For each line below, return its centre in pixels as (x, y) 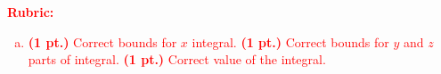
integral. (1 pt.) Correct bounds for (290, 41)
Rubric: (31, 12)
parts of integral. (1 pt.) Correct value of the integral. (177, 59)
